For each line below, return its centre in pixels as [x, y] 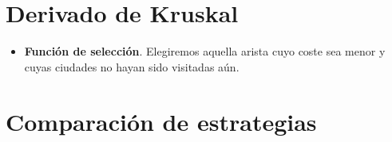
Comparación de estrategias [161, 121]
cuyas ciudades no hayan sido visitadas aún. [132, 66]
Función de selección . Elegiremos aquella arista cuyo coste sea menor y [205, 51]
